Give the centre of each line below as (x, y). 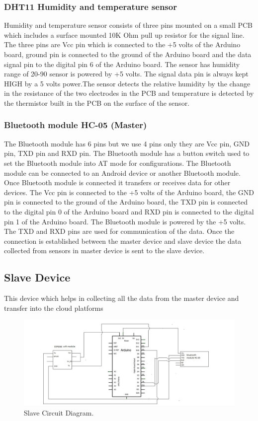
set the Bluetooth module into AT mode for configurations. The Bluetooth (118, 163)
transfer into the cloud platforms (54, 308)
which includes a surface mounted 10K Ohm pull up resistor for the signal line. (124, 35)
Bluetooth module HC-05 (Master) (76, 125)
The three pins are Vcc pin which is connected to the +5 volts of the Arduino (122, 44)
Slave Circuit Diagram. (59, 412)
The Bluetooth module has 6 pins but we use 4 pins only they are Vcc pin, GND (127, 143)
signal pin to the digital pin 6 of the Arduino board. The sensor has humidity (122, 64)
